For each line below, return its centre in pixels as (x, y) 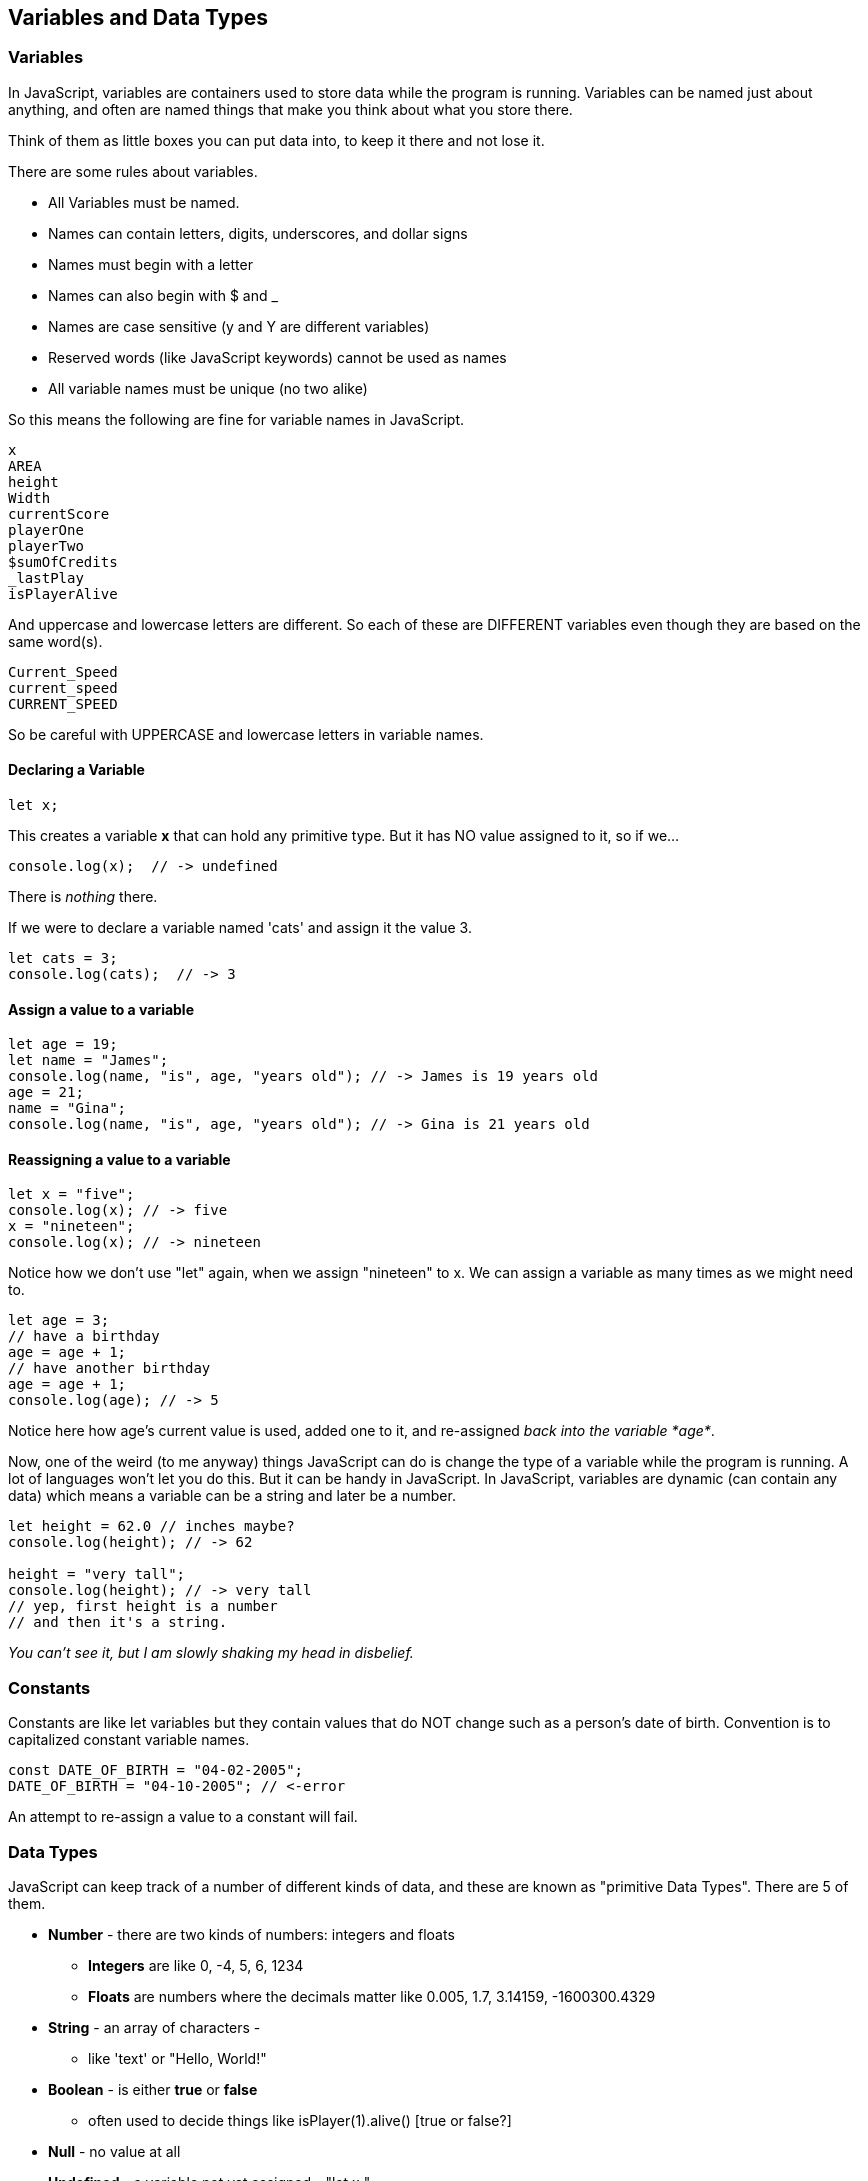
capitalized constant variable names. (129, 1740)
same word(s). (55, 641)
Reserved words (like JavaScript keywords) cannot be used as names (277, 357)
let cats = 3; (63, 958)
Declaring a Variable (76, 770)
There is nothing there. (83, 897)
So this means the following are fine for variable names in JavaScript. (236, 419)
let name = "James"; (88, 1060)
